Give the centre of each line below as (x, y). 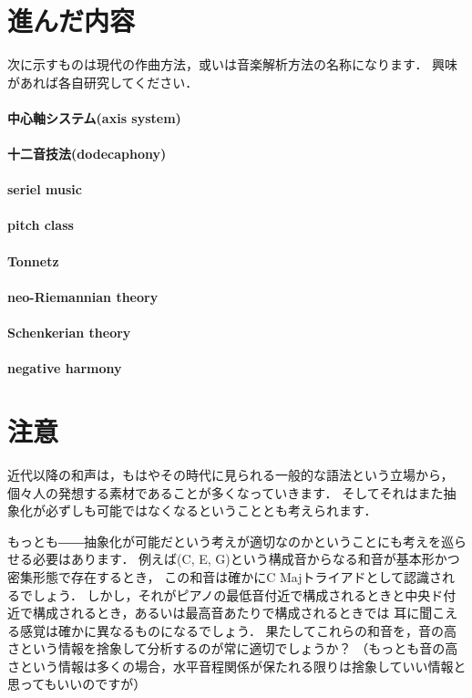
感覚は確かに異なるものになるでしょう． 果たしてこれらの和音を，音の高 (238, 630)
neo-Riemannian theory (83, 296)
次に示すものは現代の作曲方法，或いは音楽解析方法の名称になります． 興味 (233, 64)
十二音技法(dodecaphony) (87, 154)
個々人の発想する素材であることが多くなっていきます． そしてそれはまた (226, 492)
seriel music (45, 189)
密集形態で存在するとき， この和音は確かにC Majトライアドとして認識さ (225, 576)
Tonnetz (33, 260)
